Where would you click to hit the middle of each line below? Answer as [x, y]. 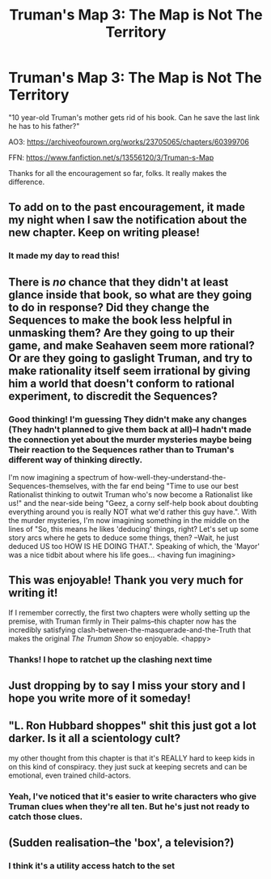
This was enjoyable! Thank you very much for [126, 580]
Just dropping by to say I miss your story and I [127, 686]
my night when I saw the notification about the [128, 220]
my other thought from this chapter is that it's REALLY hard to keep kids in [131, 758]
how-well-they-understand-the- [173, 477]
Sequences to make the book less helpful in [121, 320]
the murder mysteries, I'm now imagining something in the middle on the [129, 520]
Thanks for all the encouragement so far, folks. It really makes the [118, 173]
